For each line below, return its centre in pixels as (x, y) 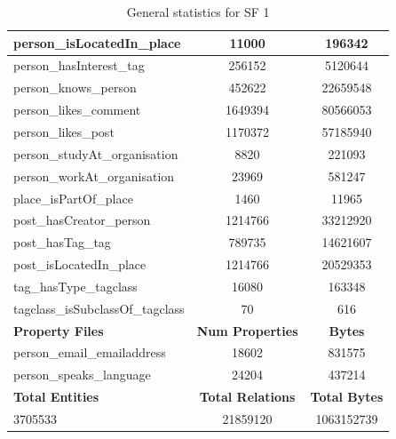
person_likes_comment (77, 110)
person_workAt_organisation (94, 176)
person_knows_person (75, 88)
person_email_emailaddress (90, 352)
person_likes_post (64, 131)
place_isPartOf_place (73, 198)
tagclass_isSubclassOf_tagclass (99, 308)
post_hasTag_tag (62, 242)
